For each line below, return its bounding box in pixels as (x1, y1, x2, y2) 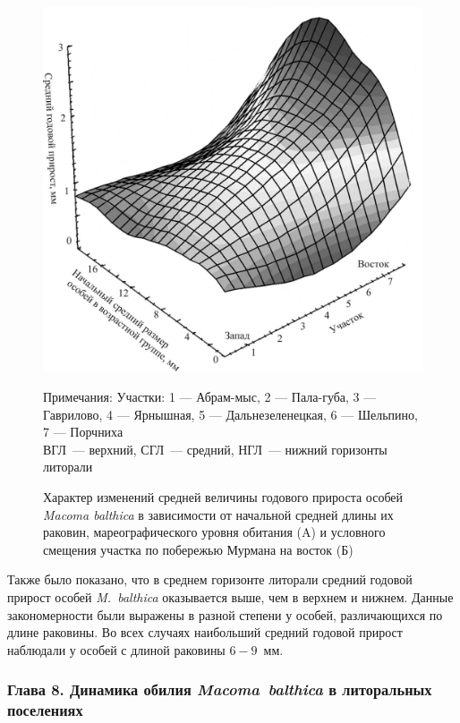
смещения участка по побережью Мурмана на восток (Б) (43, 540, 354, 558)
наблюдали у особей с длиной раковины (7, 640, 226, 659)
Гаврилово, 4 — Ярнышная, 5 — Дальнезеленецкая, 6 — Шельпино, (43, 404, 418, 423)
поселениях (7, 699, 83, 721)
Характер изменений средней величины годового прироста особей (43, 488, 404, 506)
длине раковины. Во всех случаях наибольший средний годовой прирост (7, 623, 403, 642)
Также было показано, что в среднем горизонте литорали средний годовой (7, 570, 413, 589)
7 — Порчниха (43, 422, 124, 441)
